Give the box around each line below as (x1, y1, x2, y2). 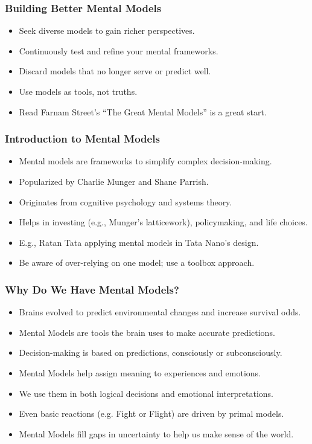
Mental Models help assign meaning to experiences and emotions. (19, 366, 261, 379)
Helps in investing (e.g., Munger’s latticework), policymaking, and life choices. (19, 216, 308, 228)
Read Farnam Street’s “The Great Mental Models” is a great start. (19, 105, 267, 118)
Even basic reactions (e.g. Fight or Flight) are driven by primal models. (19, 407, 284, 420)
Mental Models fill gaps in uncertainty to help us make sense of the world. (19, 427, 294, 440)
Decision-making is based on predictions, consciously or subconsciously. (19, 346, 282, 359)
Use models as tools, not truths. (19, 85, 138, 97)
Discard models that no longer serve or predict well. (19, 65, 211, 77)
